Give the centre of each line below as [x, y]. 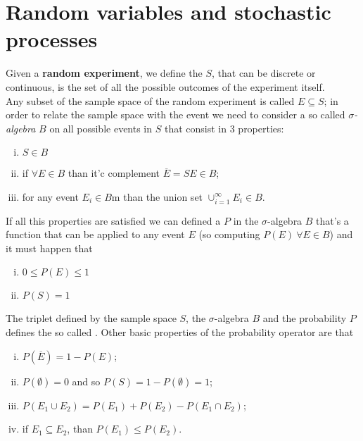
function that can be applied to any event [95, 234]
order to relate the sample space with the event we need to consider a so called [176, 114]
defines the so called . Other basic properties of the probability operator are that [180, 331]
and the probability [305, 318]
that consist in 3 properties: [224, 128]
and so [86, 381]
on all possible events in [101, 128]
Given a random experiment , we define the [104, 73]
